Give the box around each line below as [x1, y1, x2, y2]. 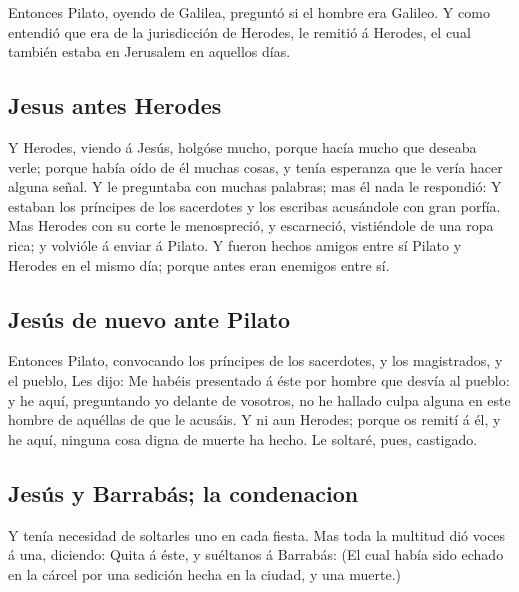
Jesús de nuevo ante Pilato [8, 303, 291, 334]
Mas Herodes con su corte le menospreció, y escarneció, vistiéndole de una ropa [8, 215, 494, 236]
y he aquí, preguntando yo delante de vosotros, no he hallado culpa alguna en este [8, 389, 511, 410]
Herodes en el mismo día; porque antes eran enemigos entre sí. [8, 254, 390, 275]
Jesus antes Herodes [8, 90, 222, 121]
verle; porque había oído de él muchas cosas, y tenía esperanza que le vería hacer [8, 156, 503, 177]
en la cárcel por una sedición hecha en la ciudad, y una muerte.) [8, 563, 401, 584]
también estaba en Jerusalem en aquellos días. [8, 41, 291, 62]
